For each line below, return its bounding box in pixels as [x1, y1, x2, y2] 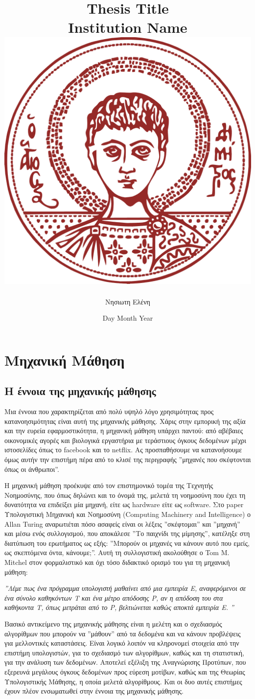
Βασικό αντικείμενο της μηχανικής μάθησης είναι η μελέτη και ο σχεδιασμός [4, 618, 222, 629]
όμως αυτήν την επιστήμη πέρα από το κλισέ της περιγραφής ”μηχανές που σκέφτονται [4, 454, 251, 465]
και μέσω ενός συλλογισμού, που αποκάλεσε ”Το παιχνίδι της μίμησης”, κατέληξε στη [4, 528, 250, 538]
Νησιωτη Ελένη [105, 296, 150, 306]
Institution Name [68, 17, 187, 37]
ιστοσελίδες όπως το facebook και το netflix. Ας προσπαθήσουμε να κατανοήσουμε [4, 444, 242, 455]
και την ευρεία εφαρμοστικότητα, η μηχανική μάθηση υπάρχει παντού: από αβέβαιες [4, 425, 243, 436]
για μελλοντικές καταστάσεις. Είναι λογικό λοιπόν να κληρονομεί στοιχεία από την [4, 638, 239, 648]
